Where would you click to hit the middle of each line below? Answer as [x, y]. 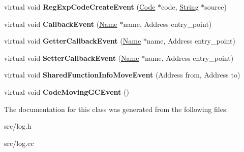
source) [216, 7]
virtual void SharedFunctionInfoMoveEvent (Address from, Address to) [122, 75]
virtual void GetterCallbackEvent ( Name [73, 41]
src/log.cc [19, 143]
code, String [180, 7]
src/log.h [18, 126]
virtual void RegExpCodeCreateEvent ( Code [80, 7]
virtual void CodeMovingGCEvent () [67, 91]
